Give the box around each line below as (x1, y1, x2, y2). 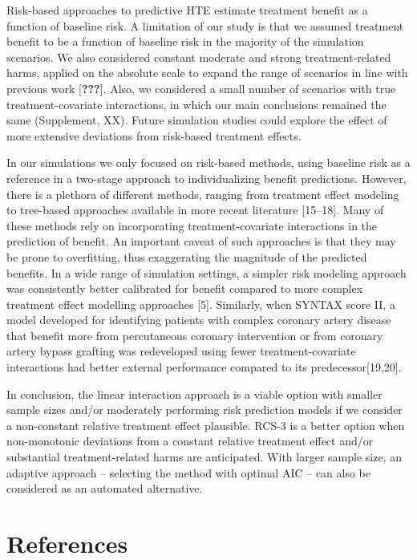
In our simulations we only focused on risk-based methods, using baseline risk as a (6, 154, 411, 171)
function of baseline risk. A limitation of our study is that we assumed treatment (6, 17, 404, 34)
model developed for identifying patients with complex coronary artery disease (6, 311, 391, 328)
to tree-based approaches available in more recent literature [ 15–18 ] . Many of (6, 201, 384, 218)
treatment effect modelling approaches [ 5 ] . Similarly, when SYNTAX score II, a (6, 295, 395, 312)
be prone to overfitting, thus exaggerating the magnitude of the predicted (6, 248, 367, 265)
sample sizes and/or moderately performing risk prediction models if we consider (6, 401, 403, 418)
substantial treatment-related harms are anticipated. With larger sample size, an (6, 448, 402, 465)
